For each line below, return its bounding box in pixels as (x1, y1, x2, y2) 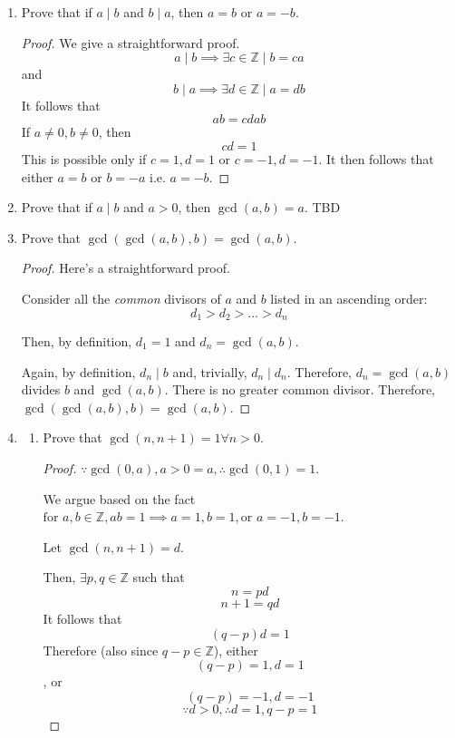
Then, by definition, (21, 331, 132, 350)
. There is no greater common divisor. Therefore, (164, 380, 435, 399)
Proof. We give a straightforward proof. (21, 33, 240, 52)
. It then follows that (318, 149, 434, 168)
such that (132, 568, 185, 587)
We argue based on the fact (43, 489, 196, 508)
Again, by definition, (21, 362, 136, 381)
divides (21, 380, 61, 399)
